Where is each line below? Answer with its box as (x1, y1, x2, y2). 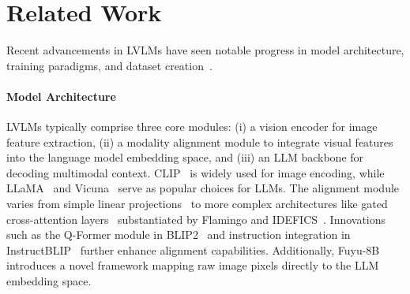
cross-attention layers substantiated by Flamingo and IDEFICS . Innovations (6, 210, 386, 227)
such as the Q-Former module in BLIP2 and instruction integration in (6, 226, 351, 243)
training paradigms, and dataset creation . (6, 57, 213, 73)
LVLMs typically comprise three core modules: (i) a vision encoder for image (6, 118, 378, 135)
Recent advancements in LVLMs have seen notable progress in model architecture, (6, 42, 404, 58)
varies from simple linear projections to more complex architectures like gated (6, 195, 388, 212)
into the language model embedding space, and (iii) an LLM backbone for (6, 149, 364, 166)
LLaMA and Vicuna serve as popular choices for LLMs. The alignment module (6, 180, 400, 196)
